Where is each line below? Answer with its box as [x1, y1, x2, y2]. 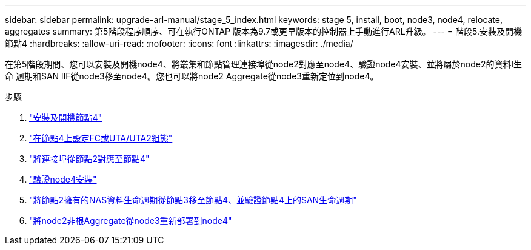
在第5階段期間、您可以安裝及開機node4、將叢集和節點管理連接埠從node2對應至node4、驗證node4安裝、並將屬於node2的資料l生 [5, 59, 522, 69]
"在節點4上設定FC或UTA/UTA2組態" [29, 133, 173, 143]
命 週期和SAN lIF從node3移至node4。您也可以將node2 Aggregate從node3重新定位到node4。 [5, 71, 379, 81]
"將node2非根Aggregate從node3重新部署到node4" [29, 215, 232, 226]
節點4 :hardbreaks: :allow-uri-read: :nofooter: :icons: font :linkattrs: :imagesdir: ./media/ [5, 38, 353, 49]
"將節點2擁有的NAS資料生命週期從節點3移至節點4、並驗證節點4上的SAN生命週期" [29, 195, 357, 205]
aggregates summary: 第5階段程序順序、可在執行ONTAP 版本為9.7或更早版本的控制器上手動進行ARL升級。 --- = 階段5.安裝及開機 [5, 26, 522, 36]
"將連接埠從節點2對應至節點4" [29, 154, 150, 164]
